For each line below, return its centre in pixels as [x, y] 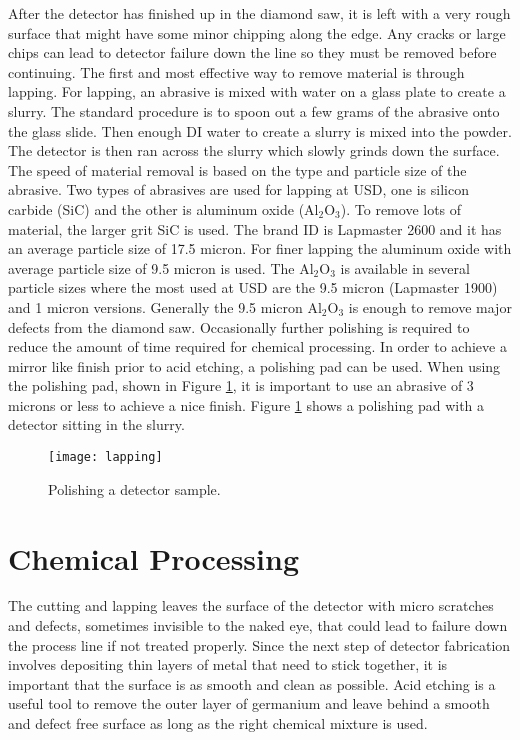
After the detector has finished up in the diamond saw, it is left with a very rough [259, 13]
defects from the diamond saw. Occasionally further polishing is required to [239, 326]
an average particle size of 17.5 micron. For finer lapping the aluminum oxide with [260, 248]
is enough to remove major [430, 306]
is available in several [405, 267]
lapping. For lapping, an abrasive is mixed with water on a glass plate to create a [257, 91]
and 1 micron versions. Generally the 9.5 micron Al [165, 306]
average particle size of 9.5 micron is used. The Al [161, 267]
